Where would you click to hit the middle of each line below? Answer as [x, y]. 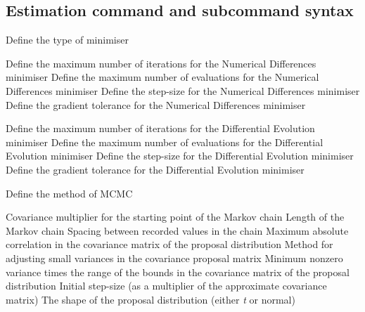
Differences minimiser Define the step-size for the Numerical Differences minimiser [183, 90]
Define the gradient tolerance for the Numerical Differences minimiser [156, 104]
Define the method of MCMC [69, 193]
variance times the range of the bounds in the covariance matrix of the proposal [178, 272]
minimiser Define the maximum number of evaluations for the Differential [165, 142]
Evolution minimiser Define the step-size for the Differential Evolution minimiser [180, 156]
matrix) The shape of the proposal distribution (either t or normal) [151, 299]
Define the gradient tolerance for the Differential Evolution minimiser [155, 169]
